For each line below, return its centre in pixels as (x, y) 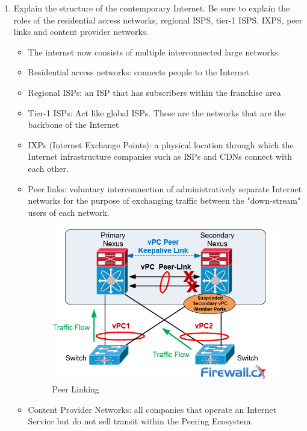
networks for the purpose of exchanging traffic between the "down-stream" (164, 200)
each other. (48, 168)
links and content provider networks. (81, 32)
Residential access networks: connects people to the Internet (138, 72)
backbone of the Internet (73, 124)
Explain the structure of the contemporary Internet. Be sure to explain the (152, 8)
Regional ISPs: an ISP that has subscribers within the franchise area (154, 92)
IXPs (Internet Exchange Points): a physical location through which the (161, 144)
